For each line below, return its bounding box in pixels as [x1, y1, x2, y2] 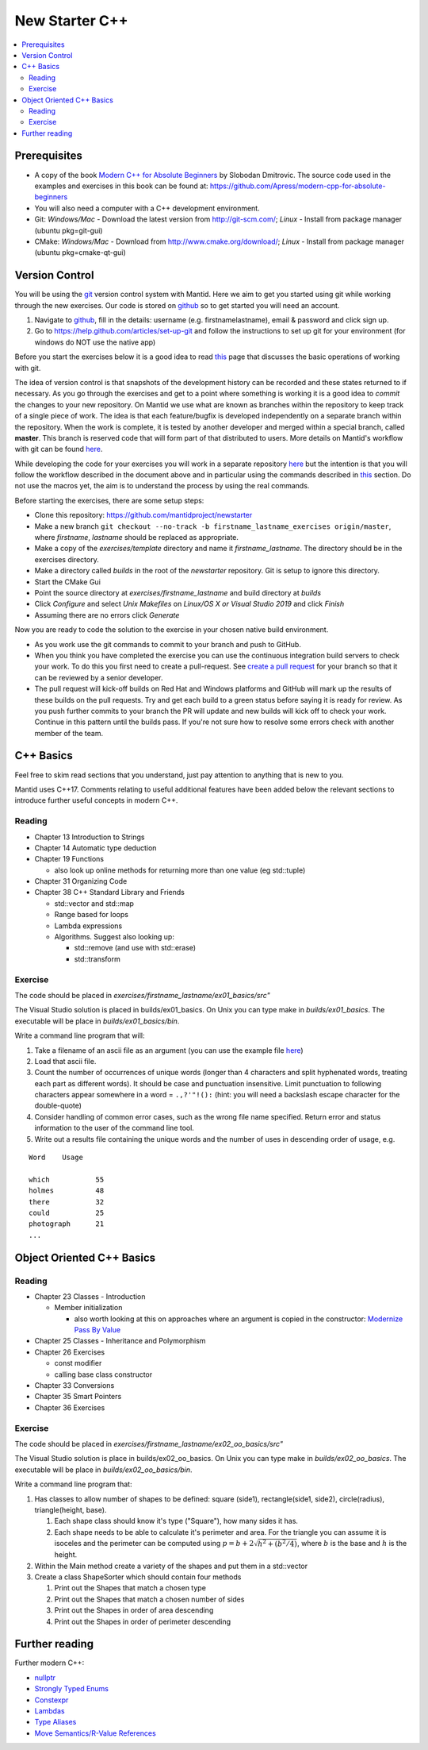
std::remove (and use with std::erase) [74, 943, 197, 953]
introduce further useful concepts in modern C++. [14, 796, 178, 805]
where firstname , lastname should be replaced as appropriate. [34, 533, 239, 542]
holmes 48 [29, 1186, 105, 1195]
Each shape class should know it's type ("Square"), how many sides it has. [54, 1517, 299, 1526]
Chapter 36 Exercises [34, 1402, 105, 1413]
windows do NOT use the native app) [34, 337, 156, 347]
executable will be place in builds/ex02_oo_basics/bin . [14, 1465, 193, 1474]
